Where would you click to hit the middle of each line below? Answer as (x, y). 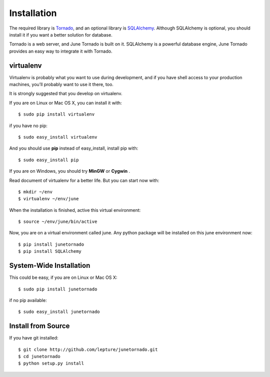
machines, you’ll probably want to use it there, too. (61, 85)
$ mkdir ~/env (35, 192)
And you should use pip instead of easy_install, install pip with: (74, 148)
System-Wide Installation (50, 266)
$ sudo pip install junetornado (58, 289)
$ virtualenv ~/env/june (48, 199)
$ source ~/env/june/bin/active (58, 222)
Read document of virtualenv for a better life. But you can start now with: (84, 180)
